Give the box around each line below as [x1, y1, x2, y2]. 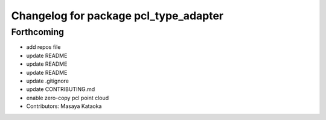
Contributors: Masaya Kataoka [26, 103, 102, 110]
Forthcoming [11, 27, 65, 37]
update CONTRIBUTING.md [26, 86, 95, 93]
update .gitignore [26, 77, 69, 84]
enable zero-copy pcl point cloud [26, 94, 109, 101]
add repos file [26, 43, 61, 51]
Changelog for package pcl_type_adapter [11, 9, 223, 22]
